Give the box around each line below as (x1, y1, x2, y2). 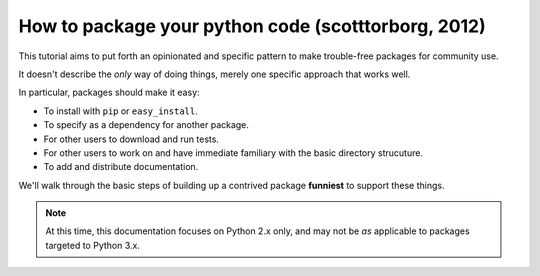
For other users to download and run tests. (43, 133, 220, 145)
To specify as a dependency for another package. (43, 119, 250, 131)
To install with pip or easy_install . (43, 105, 199, 117)
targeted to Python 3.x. (45, 239, 140, 251)
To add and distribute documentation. (43, 161, 199, 173)
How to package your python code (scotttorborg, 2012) (18, 15, 487, 37)
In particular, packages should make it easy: (18, 86, 200, 99)
